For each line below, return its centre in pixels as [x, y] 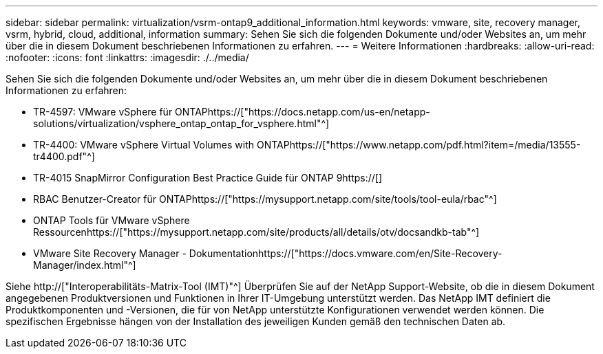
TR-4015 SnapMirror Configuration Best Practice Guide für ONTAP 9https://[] [208, 178]
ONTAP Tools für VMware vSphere [112, 220]
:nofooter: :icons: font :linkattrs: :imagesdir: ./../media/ [127, 57]
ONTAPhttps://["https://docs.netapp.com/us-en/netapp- [303, 112]
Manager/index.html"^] [85, 265]
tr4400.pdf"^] [64, 156]
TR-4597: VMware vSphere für [103, 112]
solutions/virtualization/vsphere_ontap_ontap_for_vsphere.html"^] [181, 123]
